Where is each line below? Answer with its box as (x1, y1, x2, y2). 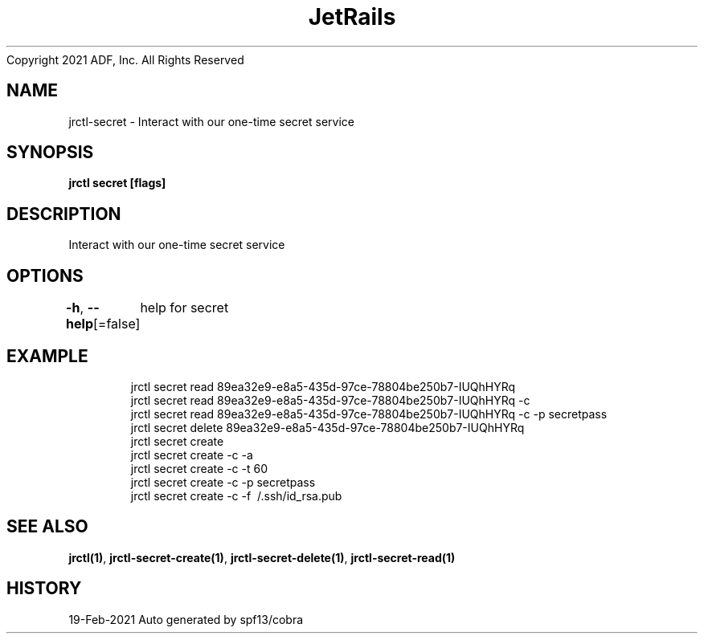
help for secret (140, 300, 229, 316)
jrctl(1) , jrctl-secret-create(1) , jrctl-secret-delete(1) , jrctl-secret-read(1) (68, 550, 456, 565)
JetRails (308, 3, 396, 31)
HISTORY (6, 578, 82, 599)
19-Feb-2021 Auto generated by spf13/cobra (68, 612, 304, 626)
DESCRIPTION (6, 203, 121, 224)
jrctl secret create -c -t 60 (130, 461, 268, 475)
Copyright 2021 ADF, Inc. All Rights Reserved (6, 52, 244, 67)
